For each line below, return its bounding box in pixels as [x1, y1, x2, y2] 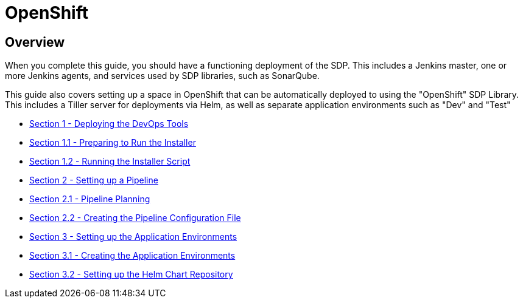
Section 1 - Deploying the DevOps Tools [29, 118, 189, 129]
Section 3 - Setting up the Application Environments [29, 231, 237, 242]
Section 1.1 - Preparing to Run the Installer [29, 137, 196, 148]
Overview [5, 34, 65, 50]
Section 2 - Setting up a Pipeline [29, 175, 158, 186]
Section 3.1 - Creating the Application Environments [29, 250, 236, 261]
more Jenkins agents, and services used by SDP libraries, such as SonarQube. [5, 70, 320, 81]
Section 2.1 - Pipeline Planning [29, 194, 150, 205]
